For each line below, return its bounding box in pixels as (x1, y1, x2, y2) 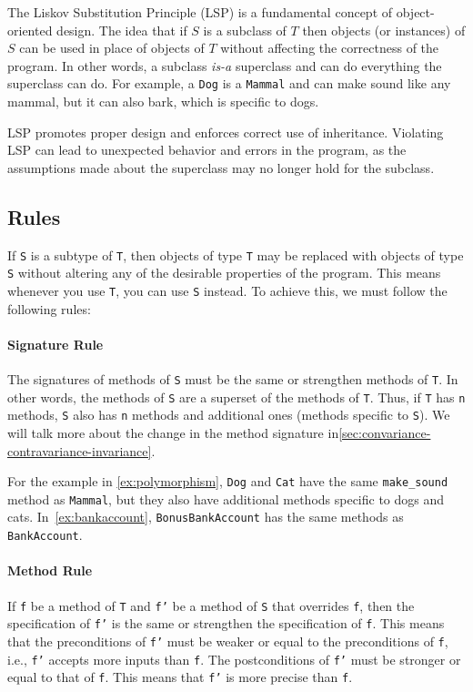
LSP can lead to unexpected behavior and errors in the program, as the (7, 140, 407, 159)
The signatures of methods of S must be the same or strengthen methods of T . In (7, 369, 458, 388)
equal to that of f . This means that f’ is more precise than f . (7, 667, 353, 687)
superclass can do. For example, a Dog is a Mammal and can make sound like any (7, 74, 451, 93)
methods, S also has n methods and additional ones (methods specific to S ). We (7, 405, 450, 424)
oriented (7, 20, 53, 39)
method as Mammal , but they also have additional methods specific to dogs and (7, 489, 445, 508)
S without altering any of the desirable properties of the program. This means (7, 263, 441, 282)
